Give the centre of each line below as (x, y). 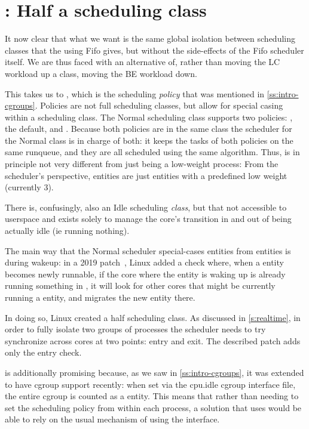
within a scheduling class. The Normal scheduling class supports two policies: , (149, 117)
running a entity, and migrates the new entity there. (100, 297)
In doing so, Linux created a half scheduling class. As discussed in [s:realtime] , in (153, 317)
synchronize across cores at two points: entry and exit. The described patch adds (153, 340)
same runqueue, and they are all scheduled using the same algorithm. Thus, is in (152, 152)
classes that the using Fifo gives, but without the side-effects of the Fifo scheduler (154, 50)
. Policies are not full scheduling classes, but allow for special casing (159, 105)
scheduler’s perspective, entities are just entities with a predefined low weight (146, 175)
